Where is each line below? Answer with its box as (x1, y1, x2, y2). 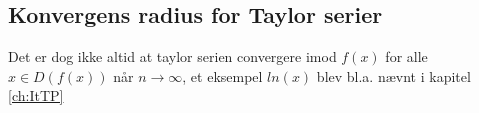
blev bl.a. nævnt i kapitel (316, 65, 471, 86)
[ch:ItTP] (8, 85, 64, 106)
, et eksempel (182, 65, 263, 86)
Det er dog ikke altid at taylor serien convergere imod (8, 46, 337, 67)
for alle (385, 46, 428, 67)
